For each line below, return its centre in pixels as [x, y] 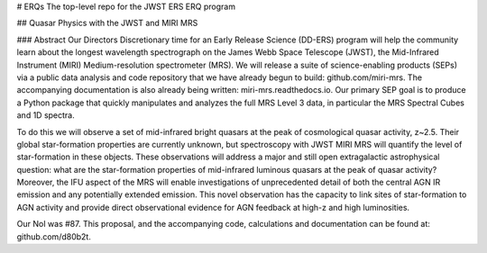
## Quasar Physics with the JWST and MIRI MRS [107, 23]
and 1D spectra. [46, 115]
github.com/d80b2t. [54, 236]
